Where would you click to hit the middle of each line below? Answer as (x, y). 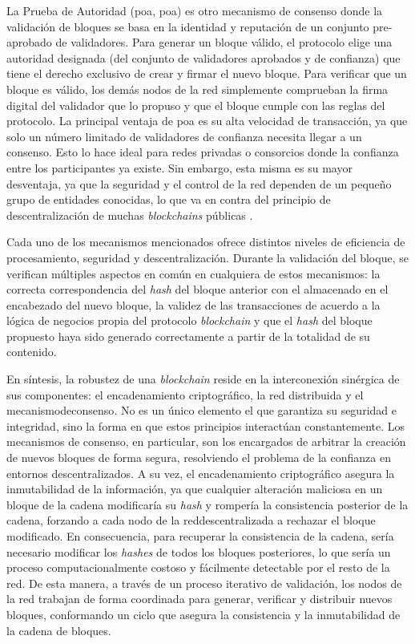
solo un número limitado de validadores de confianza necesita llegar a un (184, 136)
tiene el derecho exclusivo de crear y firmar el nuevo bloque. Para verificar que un (207, 73)
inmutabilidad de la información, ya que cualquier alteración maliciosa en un (195, 489)
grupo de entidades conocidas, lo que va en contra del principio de (169, 199)
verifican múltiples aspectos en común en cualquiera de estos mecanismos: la (193, 273)
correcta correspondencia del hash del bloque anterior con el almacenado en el (197, 289)
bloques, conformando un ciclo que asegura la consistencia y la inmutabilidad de (203, 614)
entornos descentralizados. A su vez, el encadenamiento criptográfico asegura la (201, 473)
